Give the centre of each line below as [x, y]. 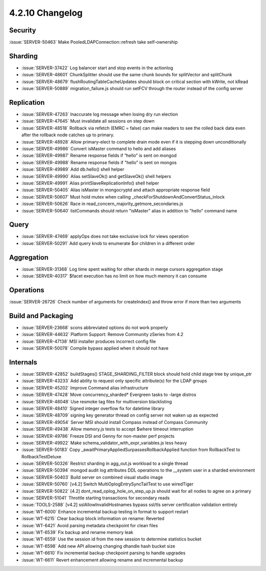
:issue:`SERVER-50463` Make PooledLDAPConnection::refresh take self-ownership [94, 42]
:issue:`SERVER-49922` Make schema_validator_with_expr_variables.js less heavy [104, 443]
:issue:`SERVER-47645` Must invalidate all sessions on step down [88, 121]
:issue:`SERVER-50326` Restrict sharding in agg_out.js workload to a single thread [105, 464]
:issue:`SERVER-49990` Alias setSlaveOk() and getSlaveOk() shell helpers [96, 176]
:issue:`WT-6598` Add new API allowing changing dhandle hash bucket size [98, 546]
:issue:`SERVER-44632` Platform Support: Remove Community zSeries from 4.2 [102, 334]
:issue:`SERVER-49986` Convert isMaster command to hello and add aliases [99, 149]
